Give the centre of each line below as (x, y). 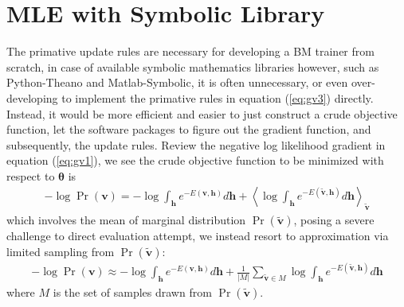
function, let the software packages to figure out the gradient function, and (189, 129)
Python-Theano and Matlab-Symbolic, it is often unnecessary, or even (177, 82)
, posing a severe (334, 220)
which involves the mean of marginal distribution (126, 220)
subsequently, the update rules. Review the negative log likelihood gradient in (196, 144)
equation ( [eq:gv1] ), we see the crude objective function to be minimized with (195, 160)
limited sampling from (61, 251)
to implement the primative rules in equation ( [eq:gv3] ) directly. (218, 97)
